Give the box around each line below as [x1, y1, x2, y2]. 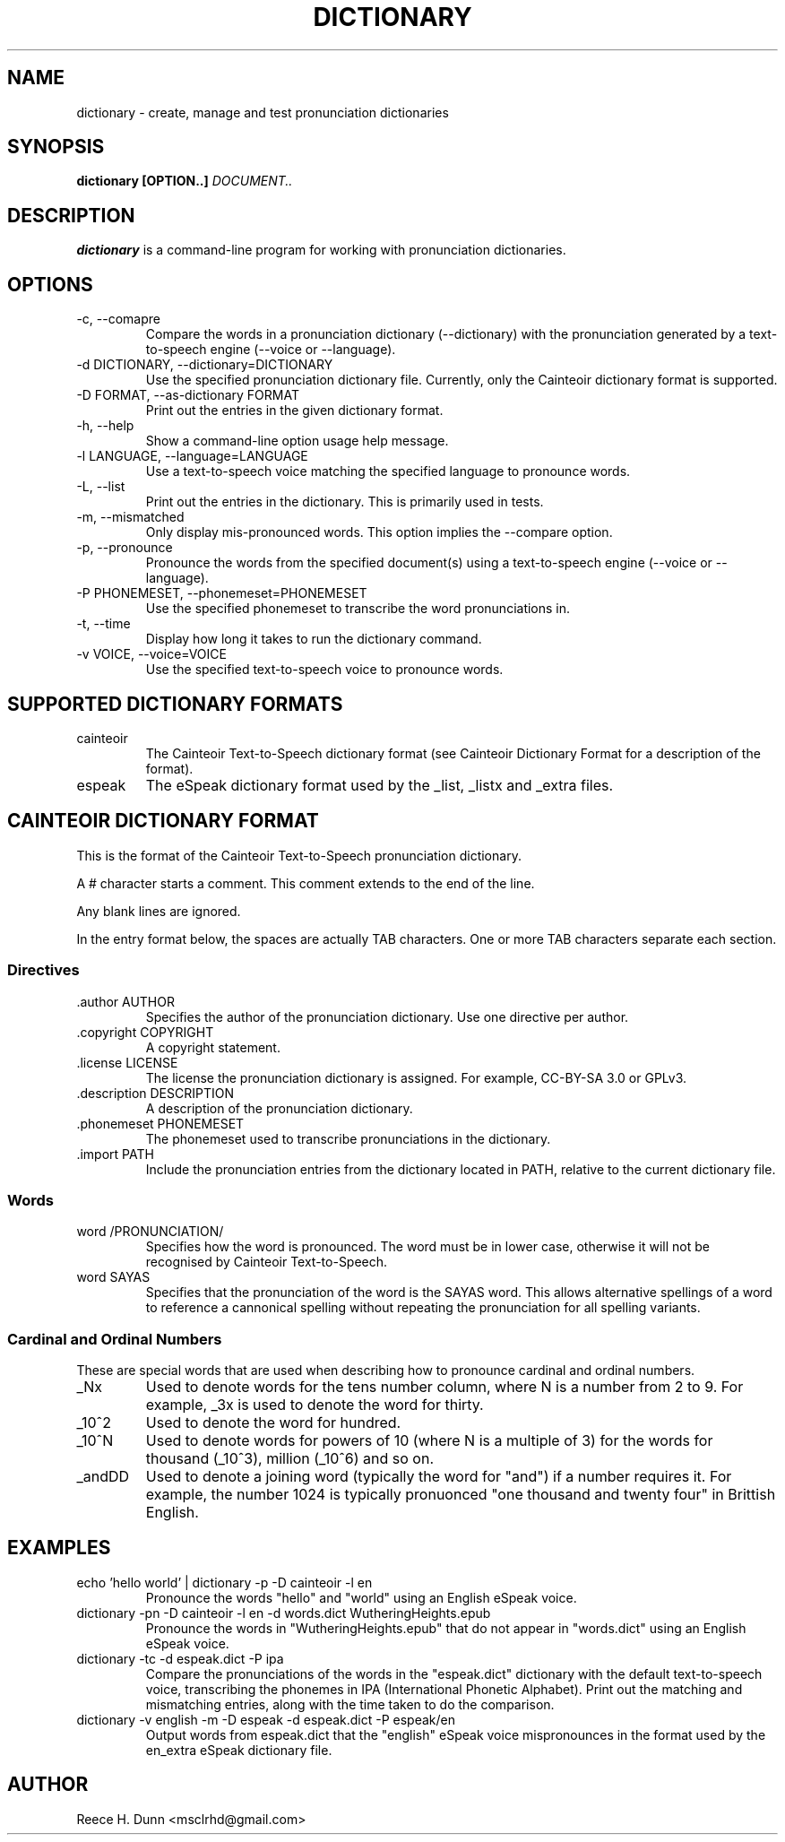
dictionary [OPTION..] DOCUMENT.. [76, 173, 293, 189]
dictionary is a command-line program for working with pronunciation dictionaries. [76, 242, 566, 258]
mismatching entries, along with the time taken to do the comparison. [145, 1696, 555, 1712]
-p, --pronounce [76, 540, 173, 556]
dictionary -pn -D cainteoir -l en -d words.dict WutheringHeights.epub [76, 1604, 491, 1621]
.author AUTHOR [76, 993, 175, 1009]
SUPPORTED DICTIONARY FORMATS [7, 692, 343, 715]
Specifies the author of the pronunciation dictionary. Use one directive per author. [145, 1008, 629, 1025]
